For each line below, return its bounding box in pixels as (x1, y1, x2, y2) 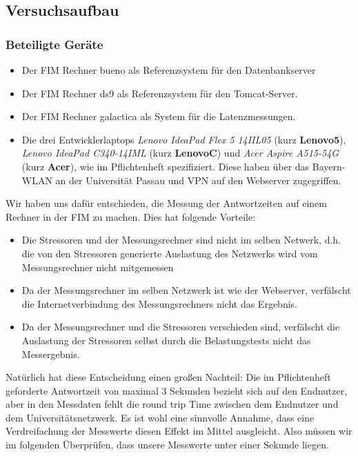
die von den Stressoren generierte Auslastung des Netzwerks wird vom (21, 246, 318, 260)
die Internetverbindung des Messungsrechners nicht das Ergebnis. (21, 296, 297, 310)
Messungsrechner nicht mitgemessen (21, 259, 174, 274)
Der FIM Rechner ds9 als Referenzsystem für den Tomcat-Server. (21, 86, 298, 100)
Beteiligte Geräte (6, 35, 103, 52)
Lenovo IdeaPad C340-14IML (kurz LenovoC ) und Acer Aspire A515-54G (21, 146, 339, 160)
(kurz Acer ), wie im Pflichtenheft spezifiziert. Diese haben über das (21, 159, 310, 173)
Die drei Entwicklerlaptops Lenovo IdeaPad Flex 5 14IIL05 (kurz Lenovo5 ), (21, 132, 346, 146)
